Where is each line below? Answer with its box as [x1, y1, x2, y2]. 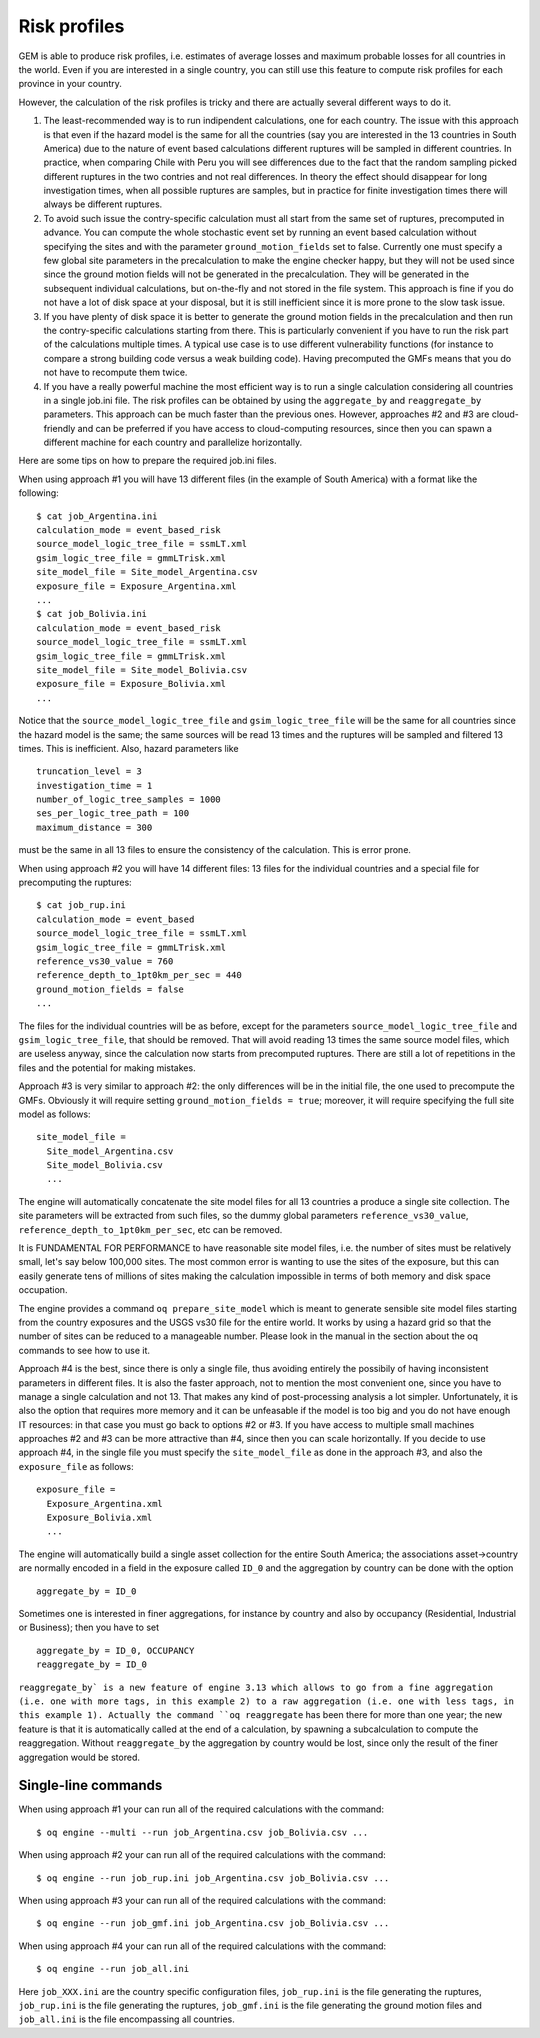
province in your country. [18, 78, 122, 90]
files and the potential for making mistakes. [18, 1061, 196, 1074]
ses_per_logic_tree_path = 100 [36, 808, 190, 819]
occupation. [18, 1284, 68, 1296]
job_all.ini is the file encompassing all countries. [18, 2013, 235, 2025]
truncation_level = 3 [36, 766, 142, 777]
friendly [43, 422, 76, 434]
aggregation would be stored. [18, 1751, 140, 1763]
